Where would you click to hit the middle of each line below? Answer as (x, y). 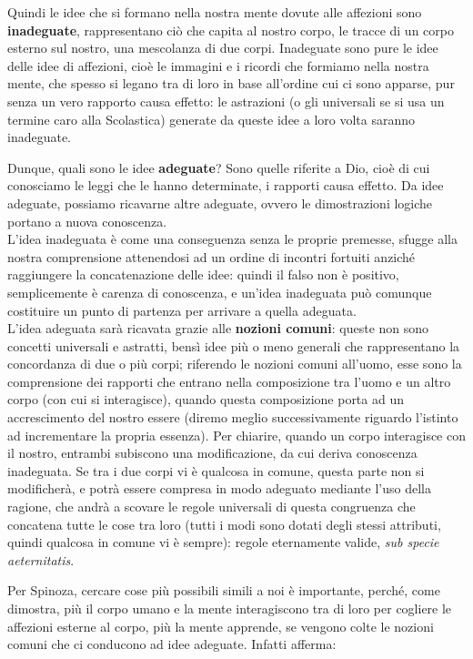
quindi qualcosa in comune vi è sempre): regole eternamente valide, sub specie (223, 542)
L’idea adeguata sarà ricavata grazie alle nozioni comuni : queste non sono (218, 328)
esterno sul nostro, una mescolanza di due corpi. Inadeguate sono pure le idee (223, 48)
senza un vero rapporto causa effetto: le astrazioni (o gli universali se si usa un (226, 101)
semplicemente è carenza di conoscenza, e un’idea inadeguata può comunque (220, 292)
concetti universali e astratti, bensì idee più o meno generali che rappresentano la (234, 345)
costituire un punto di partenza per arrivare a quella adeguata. (182, 310)
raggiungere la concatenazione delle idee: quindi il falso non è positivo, (203, 274)
